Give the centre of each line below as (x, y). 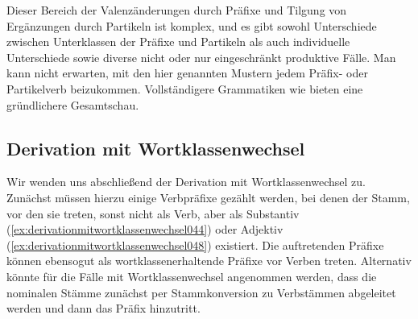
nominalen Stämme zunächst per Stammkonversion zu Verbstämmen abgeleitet (201, 292)
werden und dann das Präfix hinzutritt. (103, 308)
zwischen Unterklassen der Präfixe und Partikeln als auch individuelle (178, 41)
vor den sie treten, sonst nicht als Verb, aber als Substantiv (153, 213)
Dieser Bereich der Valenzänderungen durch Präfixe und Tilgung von (177, 10)
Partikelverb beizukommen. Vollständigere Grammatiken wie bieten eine (185, 88)
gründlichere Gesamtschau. (73, 104)
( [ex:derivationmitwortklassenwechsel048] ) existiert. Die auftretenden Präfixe (195, 244)
